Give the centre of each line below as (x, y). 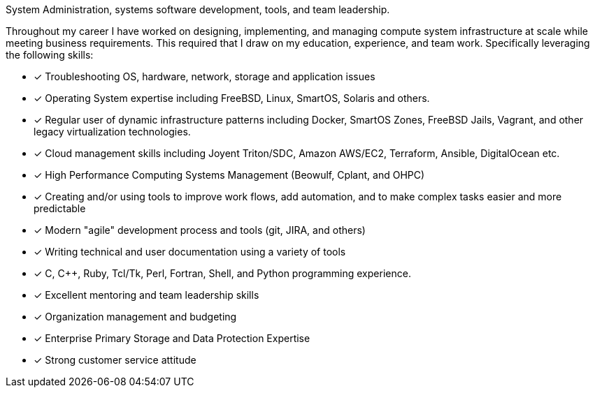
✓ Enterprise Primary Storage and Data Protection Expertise (172, 338)
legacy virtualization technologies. (112, 132)
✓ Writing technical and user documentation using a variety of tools (190, 252)
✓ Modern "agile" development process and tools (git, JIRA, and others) (200, 230)
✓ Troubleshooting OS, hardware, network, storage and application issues (205, 76)
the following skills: (50, 55)
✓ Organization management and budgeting (135, 317)
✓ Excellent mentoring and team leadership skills (146, 295)
